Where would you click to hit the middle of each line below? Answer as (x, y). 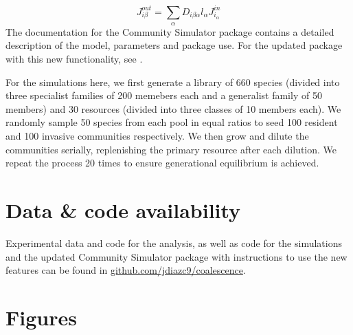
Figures (41, 317)
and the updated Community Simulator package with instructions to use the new (176, 256)
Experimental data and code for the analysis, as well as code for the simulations (174, 242)
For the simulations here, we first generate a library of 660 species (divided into (173, 82)
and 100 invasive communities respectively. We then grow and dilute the (157, 136)
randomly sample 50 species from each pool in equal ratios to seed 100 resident (172, 122)
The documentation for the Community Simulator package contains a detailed (170, 31)
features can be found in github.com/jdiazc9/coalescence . (126, 270)
